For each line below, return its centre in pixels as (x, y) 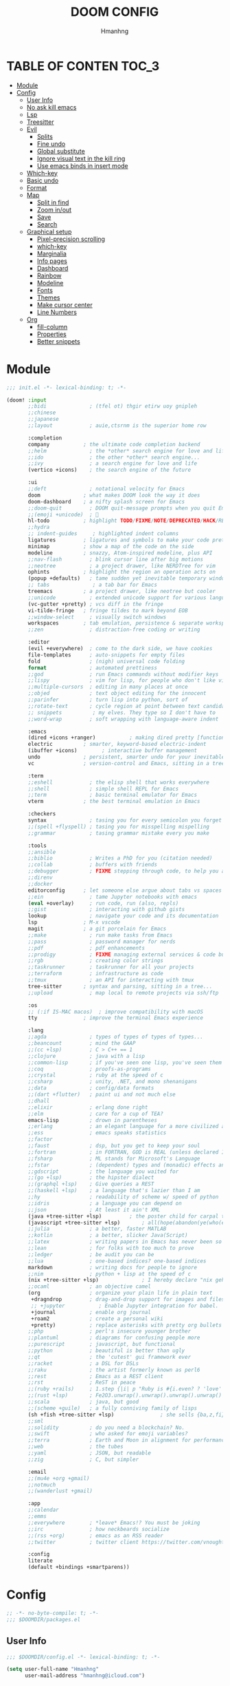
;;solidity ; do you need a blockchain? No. (106, 1427)
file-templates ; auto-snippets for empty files (106, 655)
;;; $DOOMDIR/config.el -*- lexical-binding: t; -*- (83, 1657)
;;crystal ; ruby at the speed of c (96, 1075)
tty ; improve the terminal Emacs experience (116, 1018)
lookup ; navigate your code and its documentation (123, 916)
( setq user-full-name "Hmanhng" (53, 1669)
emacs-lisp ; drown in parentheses (92, 1120)
